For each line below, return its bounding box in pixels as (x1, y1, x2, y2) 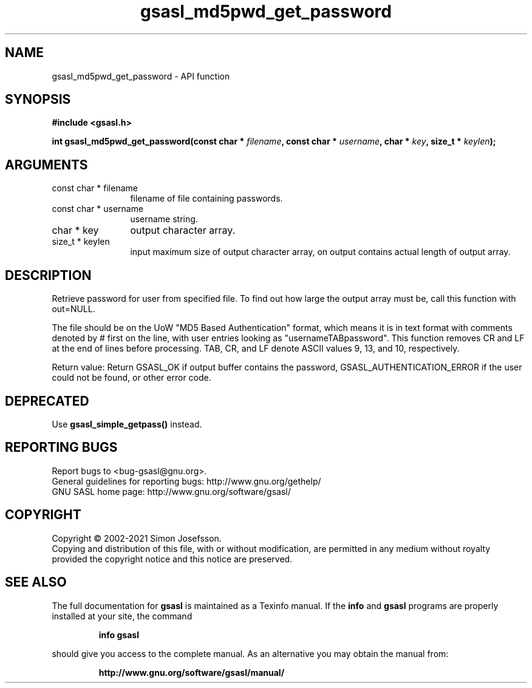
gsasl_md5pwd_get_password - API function (52, 70, 230, 81)
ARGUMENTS (5, 157, 88, 172)
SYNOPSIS (5, 92, 71, 107)
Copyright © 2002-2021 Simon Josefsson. (52, 533, 222, 543)
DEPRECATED (5, 393, 89, 409)
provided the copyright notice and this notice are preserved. (52, 553, 293, 564)
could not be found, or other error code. (52, 372, 211, 383)
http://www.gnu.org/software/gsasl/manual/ (98, 667, 285, 678)
